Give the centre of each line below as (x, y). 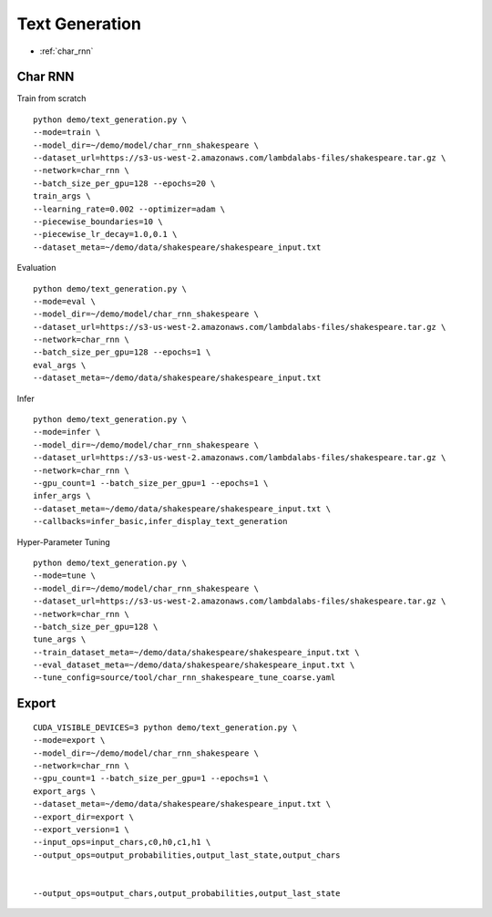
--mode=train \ (67, 133)
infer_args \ (62, 496)
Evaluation (36, 268)
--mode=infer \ (67, 432)
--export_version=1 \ (81, 829)
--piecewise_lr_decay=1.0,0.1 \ (105, 234)
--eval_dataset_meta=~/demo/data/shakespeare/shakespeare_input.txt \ (194, 665)
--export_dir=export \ (84, 817)
